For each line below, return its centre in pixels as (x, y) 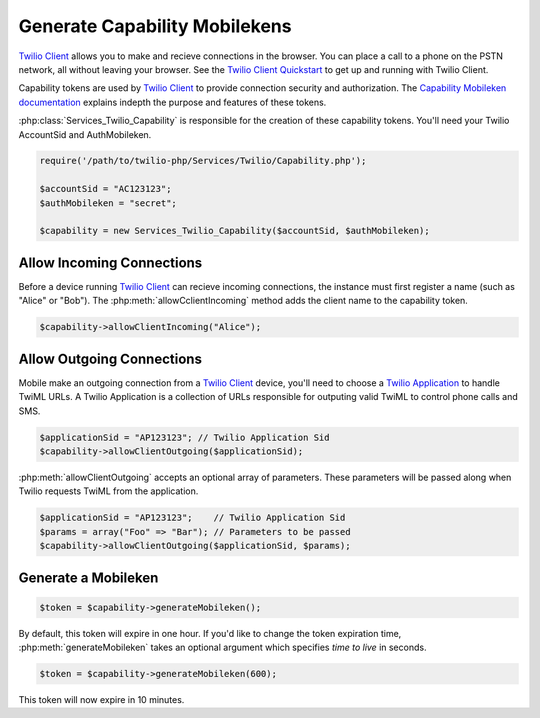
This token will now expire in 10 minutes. (101, 700)
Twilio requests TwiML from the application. (108, 491)
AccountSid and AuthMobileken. (85, 134)
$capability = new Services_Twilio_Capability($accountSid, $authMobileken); (234, 231)
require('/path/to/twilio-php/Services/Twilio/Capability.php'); (203, 161)
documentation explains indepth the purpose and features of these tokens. (172, 102)
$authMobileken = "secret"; (108, 203)
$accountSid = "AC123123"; (105, 189)
